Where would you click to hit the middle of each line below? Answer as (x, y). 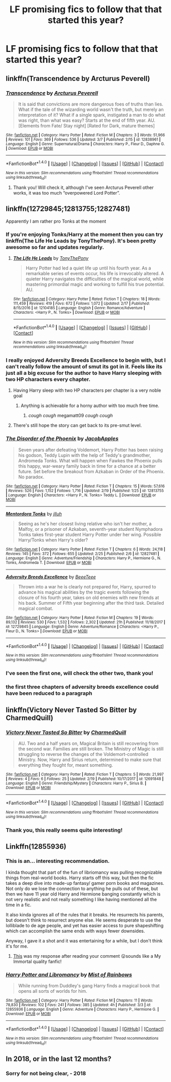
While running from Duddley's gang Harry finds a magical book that (89, 985)
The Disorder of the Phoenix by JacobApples (62, 439)
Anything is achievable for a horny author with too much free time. (90, 405)
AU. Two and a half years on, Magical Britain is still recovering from (88, 743)
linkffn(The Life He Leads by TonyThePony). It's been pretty (81, 240)
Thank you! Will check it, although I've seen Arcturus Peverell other (83, 187)
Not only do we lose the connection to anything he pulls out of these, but (82, 888)
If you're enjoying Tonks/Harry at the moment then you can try (84, 234)
